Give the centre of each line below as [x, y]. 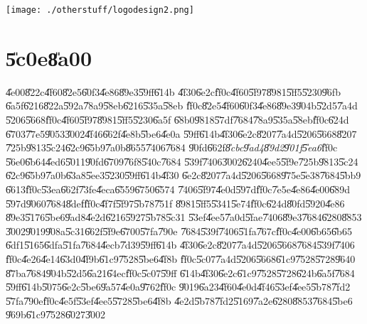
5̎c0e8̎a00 [49, 57]
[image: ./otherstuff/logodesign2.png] [100, 10]
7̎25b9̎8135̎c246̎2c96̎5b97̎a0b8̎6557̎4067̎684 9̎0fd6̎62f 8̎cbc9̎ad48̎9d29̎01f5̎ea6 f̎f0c [172, 147]
